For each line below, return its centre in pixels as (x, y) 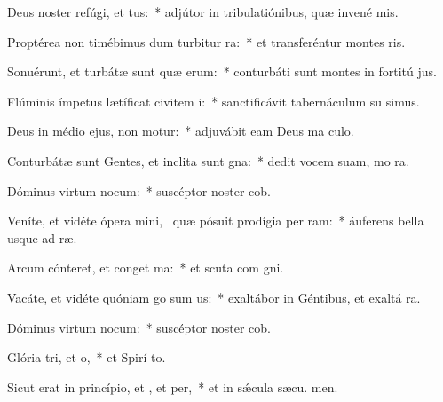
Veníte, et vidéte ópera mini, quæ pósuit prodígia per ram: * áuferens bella (216, 221)
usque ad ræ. (42, 237)
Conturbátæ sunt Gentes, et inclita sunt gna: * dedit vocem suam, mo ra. (208, 160)
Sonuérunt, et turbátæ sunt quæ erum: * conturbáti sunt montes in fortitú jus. (222, 71)
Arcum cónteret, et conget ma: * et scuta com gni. (146, 268)
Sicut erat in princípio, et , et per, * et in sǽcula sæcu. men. (173, 386)
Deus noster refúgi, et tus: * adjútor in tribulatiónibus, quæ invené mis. (203, 12)
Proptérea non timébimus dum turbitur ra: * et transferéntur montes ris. (206, 41)
